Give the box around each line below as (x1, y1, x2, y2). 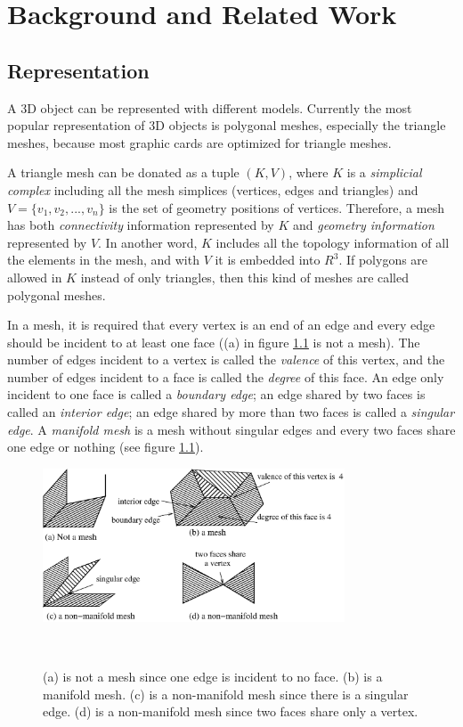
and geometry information (292, 216, 435, 234)
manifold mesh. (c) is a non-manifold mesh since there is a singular (43, 684, 409, 703)
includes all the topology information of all (215, 233, 450, 251)
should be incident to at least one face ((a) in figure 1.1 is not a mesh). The (7, 332, 420, 351)
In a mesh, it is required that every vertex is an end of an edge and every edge (7, 315, 435, 334)
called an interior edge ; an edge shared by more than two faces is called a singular (7, 403, 455, 421)
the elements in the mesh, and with (7, 250, 199, 269)
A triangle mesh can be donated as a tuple (7, 163, 240, 182)
